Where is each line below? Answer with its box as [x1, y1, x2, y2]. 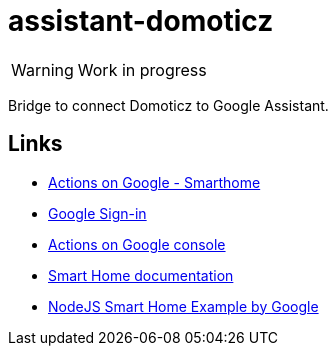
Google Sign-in [48, 204, 147, 222]
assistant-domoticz [8, 4, 274, 38]
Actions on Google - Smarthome [48, 173, 261, 191]
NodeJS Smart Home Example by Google [48, 297, 319, 315]
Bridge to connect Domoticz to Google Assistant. [8, 96, 329, 114]
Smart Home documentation [48, 266, 234, 284]
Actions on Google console [48, 235, 226, 253]
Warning [11, 59, 74, 80]
